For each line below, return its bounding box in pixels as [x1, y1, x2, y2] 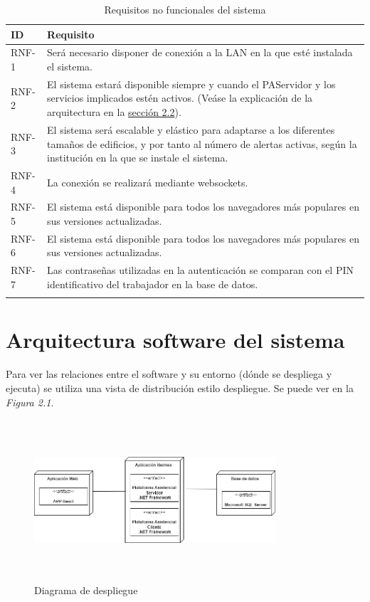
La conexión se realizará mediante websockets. [47, 174, 248, 189]
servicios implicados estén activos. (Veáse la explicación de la [47, 90, 313, 105]
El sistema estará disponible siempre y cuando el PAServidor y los [47, 76, 336, 91]
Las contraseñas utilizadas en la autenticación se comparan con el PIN [47, 263, 354, 278]
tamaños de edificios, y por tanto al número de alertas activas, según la [47, 136, 357, 151]
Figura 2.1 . [6, 394, 54, 409]
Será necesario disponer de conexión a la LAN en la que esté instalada [47, 45, 353, 60]
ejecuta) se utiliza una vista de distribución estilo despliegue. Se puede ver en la [6, 380, 354, 395]
